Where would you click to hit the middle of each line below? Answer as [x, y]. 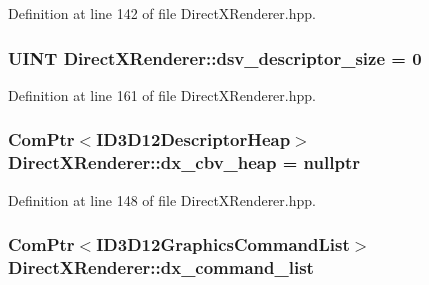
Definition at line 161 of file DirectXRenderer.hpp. [162, 94]
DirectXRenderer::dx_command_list [161, 266]
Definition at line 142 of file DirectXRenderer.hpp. [162, 13]
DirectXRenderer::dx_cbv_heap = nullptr [184, 162]
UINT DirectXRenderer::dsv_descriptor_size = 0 [215, 57]
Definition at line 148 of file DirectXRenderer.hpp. [162, 199]
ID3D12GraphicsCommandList [223, 244]
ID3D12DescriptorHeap [193, 139]
